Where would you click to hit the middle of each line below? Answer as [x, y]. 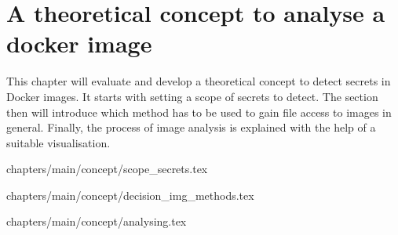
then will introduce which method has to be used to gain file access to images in [199, 112]
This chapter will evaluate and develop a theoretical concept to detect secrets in [199, 81]
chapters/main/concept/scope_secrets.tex [107, 169]
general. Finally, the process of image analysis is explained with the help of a [191, 127]
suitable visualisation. [58, 142]
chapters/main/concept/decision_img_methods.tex [130, 195]
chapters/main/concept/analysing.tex [97, 221]
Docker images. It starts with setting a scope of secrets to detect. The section [192, 96]
